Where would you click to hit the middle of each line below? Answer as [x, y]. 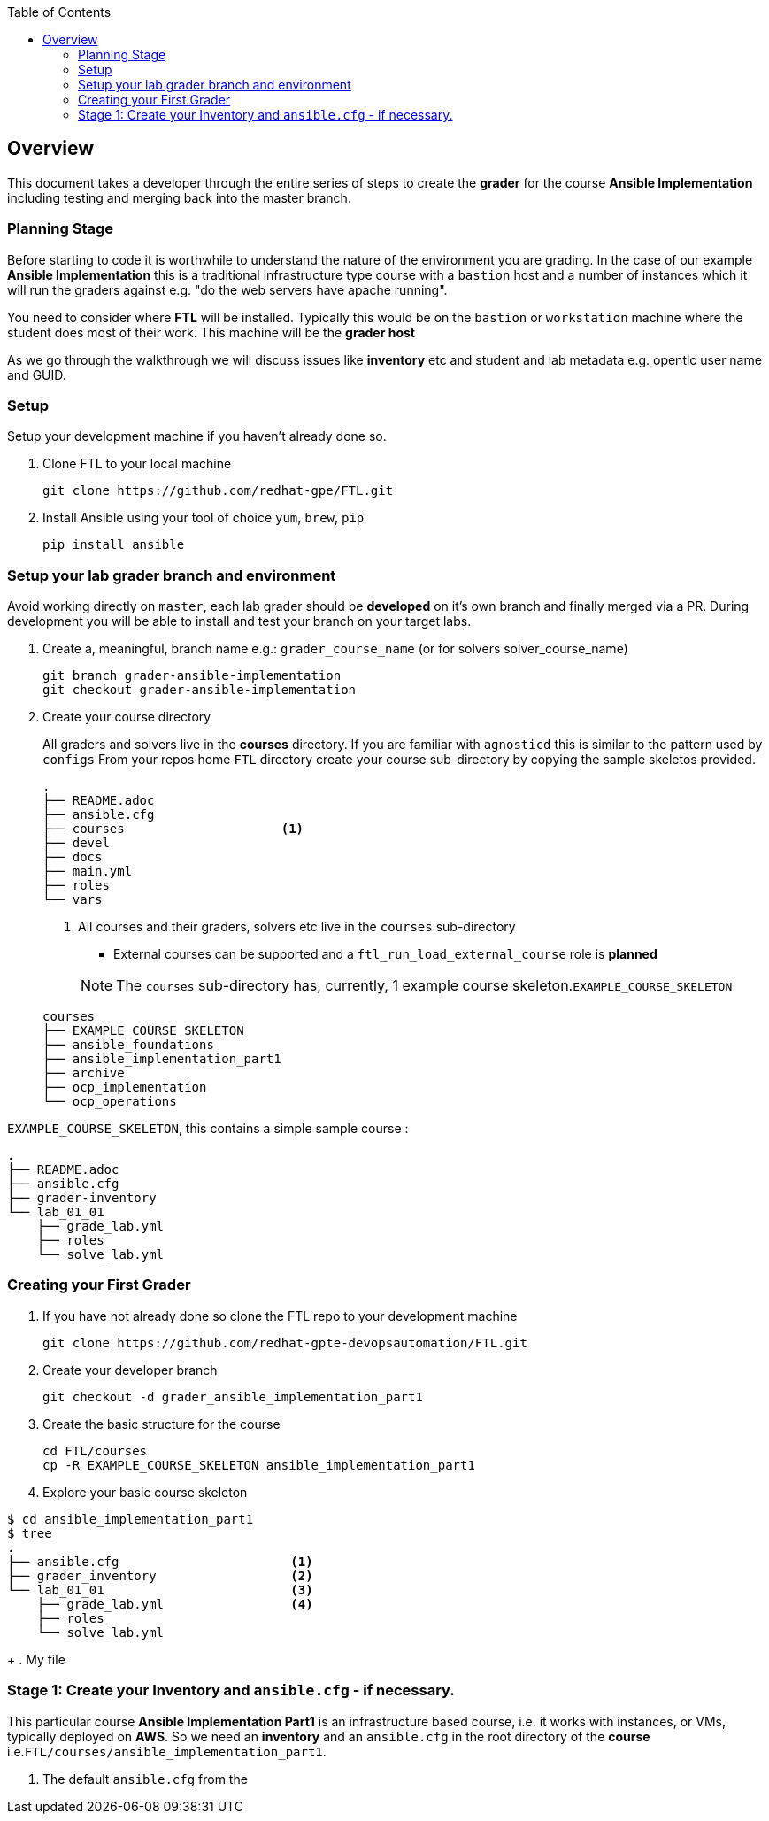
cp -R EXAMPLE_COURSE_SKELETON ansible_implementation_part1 [259, 1465]
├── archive [84, 1073]
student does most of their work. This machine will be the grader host [211, 332]
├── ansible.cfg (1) [160, 1561]
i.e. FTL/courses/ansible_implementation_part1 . [167, 1751]
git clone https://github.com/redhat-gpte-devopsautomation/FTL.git [285, 1343]
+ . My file [36, 1659]
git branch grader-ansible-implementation [192, 676]
